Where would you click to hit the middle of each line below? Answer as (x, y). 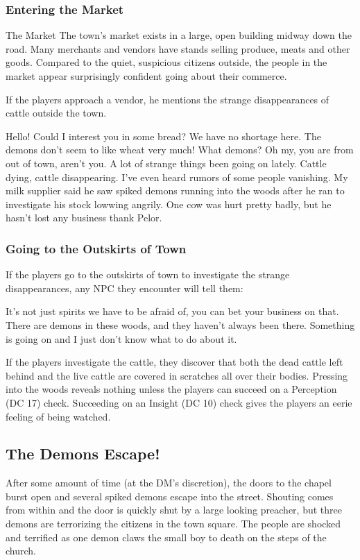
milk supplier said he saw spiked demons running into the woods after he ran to (175, 190)
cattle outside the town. (56, 113)
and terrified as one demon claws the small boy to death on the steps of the (166, 537)
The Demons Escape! (83, 453)
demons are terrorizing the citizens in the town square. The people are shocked (173, 524)
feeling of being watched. (58, 416)
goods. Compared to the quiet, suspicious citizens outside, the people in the (166, 62)
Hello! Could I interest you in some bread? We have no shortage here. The (163, 136)
